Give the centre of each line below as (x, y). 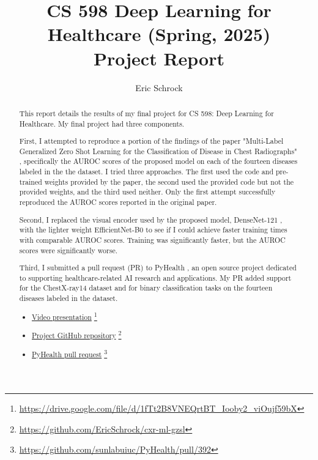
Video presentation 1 (65, 316)
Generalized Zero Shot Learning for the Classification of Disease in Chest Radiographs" (158, 151)
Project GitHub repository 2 (77, 335)
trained (31, 181)
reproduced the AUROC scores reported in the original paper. (118, 202)
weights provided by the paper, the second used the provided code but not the (169, 181)
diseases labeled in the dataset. (68, 298)
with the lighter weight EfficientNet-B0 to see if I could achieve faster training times (153, 230)
